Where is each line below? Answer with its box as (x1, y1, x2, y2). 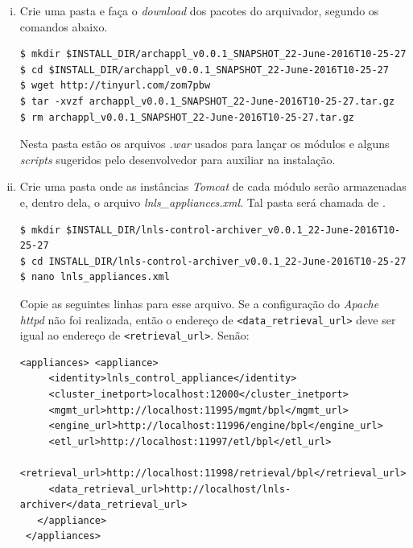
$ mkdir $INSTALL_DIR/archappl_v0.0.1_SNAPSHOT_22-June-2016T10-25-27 (19, 48, 407, 60)
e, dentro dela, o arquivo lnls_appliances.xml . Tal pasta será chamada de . (19, 193, 386, 210)
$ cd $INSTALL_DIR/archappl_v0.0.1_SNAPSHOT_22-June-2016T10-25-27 (19, 64, 389, 76)
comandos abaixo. (19, 18, 108, 35)
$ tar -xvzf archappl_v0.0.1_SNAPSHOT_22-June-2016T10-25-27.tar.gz (19, 95, 395, 107)
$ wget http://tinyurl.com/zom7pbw (19, 80, 211, 92)
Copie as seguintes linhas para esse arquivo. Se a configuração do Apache (19, 295, 379, 311)
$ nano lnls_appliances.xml (19, 271, 170, 283)
